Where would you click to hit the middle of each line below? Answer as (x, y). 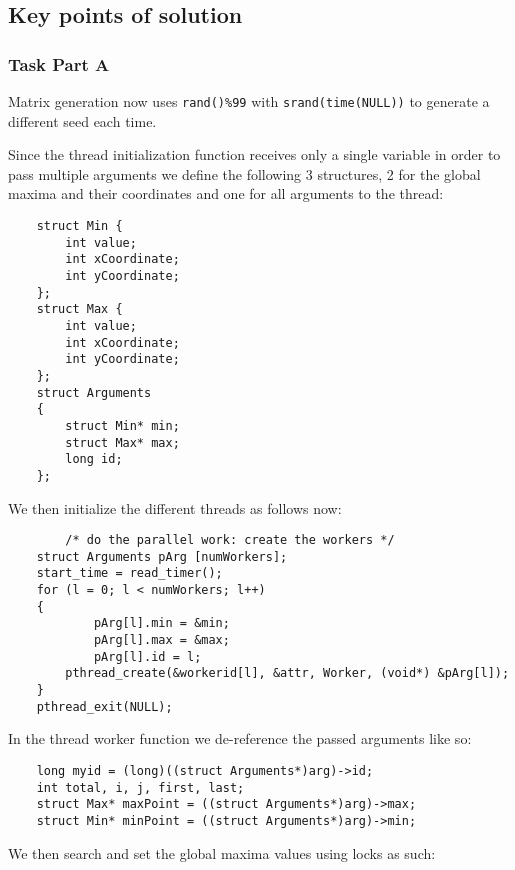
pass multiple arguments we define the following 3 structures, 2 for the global (244, 173)
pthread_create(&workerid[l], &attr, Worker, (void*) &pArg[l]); (287, 673)
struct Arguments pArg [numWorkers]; (162, 556)
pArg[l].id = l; (147, 656)
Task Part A (59, 63)
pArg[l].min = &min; (161, 623)
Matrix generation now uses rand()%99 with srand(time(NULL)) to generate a (249, 101)
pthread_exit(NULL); (104, 706)
